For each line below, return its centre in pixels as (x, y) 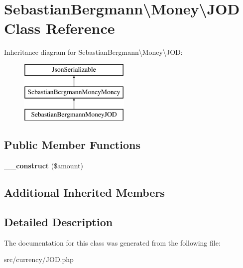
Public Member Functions (72, 145)
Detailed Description (59, 221)
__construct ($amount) (44, 166)
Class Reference (60, 28)
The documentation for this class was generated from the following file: (112, 242)
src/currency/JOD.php (39, 259)
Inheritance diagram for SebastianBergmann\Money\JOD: (93, 52)
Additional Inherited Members (84, 193)
